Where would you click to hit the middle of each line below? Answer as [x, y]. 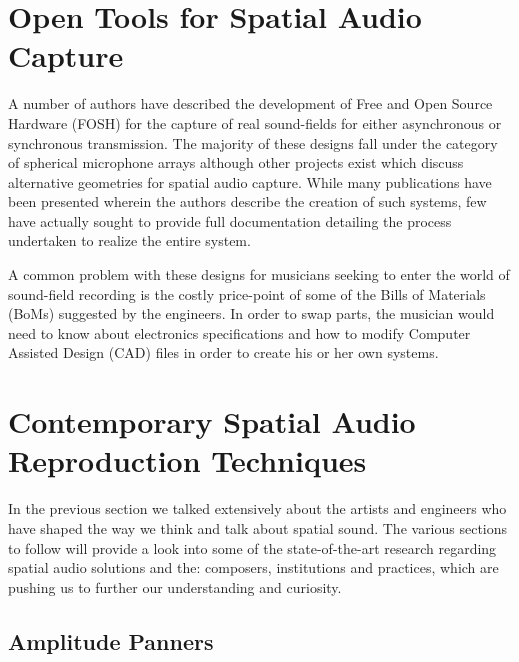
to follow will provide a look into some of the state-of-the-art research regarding [252, 547]
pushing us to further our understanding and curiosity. [175, 586]
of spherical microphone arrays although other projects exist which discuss [236, 162]
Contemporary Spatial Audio [212, 421]
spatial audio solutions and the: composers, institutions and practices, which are [253, 567]
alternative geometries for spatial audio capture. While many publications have [250, 181]
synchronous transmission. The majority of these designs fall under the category [253, 142]
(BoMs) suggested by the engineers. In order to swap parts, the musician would [251, 313]
